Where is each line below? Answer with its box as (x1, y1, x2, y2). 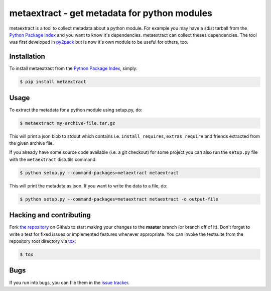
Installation (9, 52, 45, 61)
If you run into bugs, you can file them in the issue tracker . (9, 279, 130, 285)
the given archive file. (9, 140, 54, 146)
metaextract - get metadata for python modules (9, 8, 213, 19)
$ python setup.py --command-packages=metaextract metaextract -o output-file (20, 196, 218, 202)
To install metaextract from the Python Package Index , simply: (9, 65, 138, 71)
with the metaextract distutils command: (9, 156, 97, 162)
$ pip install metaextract (20, 79, 86, 85)
